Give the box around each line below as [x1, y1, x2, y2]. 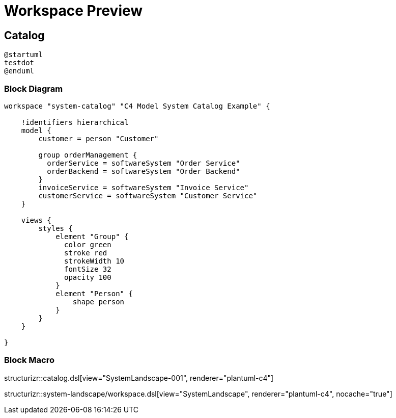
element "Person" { [55, 289, 133, 298]
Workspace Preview [4, 2, 143, 19]
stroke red [64, 248, 107, 257]
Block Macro [4, 355, 54, 365]
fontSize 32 [64, 265, 111, 273]
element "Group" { [55, 232, 129, 241]
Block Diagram [4, 83, 63, 94]
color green [64, 240, 111, 249]
